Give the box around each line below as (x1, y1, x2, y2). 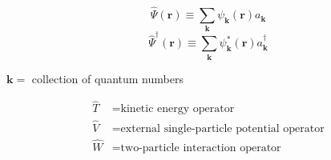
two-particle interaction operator (120, 142, 281, 154)
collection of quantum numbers (31, 70, 184, 86)
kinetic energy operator (120, 103, 235, 115)
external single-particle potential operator (120, 122, 325, 134)
